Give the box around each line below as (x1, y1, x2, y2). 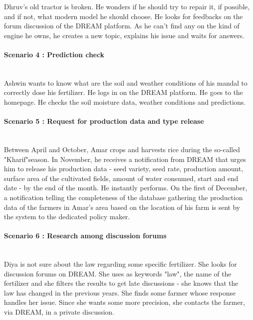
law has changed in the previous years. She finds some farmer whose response (4, 287, 236, 297)
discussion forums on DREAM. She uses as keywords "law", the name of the (4, 268, 231, 278)
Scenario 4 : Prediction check (4, 49, 104, 59)
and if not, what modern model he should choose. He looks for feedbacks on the (4, 11, 243, 21)
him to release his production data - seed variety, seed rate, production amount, (4, 163, 243, 174)
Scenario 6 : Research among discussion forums (4, 230, 167, 241)
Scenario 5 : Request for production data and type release (4, 116, 204, 126)
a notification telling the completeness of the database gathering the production (4, 192, 243, 202)
